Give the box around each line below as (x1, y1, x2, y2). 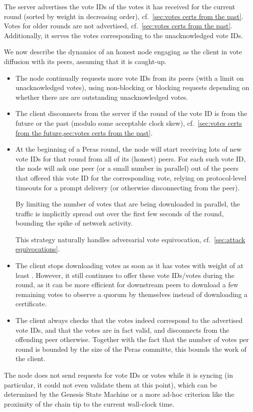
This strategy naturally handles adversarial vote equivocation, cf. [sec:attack (15, 234, 245, 244)
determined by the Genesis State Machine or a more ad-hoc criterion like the (4, 389, 234, 399)
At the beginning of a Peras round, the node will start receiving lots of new (15, 144, 242, 154)
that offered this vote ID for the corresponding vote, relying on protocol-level (15, 172, 247, 183)
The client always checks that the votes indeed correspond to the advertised (15, 315, 243, 325)
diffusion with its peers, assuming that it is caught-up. (4, 56, 167, 66)
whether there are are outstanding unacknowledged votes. (15, 92, 188, 102)
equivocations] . (15, 244, 60, 254)
